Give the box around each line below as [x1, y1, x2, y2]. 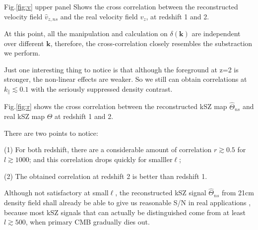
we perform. [4, 48, 40, 58]
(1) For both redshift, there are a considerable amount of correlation [4, 144, 212, 155]
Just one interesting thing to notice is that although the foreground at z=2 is [4, 64, 239, 74]
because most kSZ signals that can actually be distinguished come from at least [4, 207, 246, 217]
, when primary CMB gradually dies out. [25, 217, 150, 227]
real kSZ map [4, 111, 45, 121]
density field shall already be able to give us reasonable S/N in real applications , [4, 197, 251, 208]
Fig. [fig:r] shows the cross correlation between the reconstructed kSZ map [4, 101, 227, 112]
